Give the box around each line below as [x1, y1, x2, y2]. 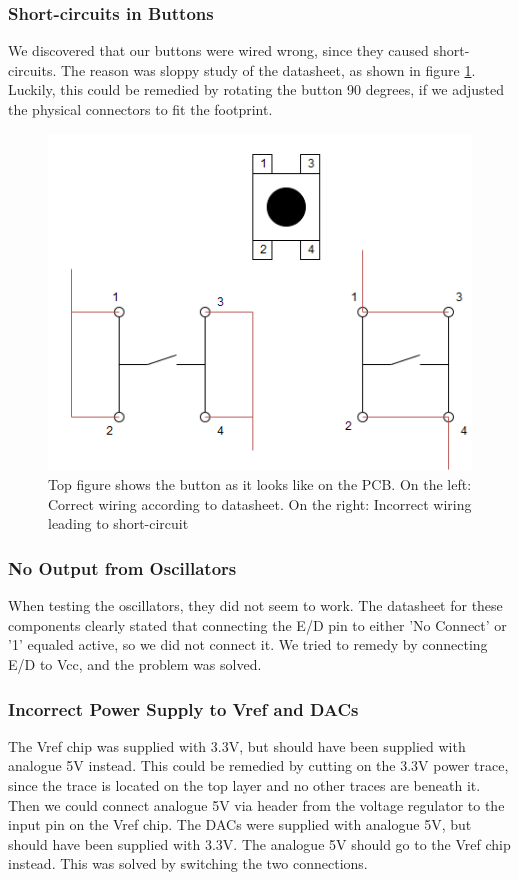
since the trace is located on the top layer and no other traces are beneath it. [8, 775, 481, 796]
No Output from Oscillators [8, 555, 237, 580]
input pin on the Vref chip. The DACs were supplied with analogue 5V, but [8, 814, 472, 835]
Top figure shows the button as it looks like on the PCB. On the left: [48, 474, 472, 495]
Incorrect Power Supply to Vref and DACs [8, 696, 359, 721]
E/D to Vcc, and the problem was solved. [8, 654, 262, 675]
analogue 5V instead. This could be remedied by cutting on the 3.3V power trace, [8, 755, 509, 776]
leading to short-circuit [48, 513, 189, 534]
